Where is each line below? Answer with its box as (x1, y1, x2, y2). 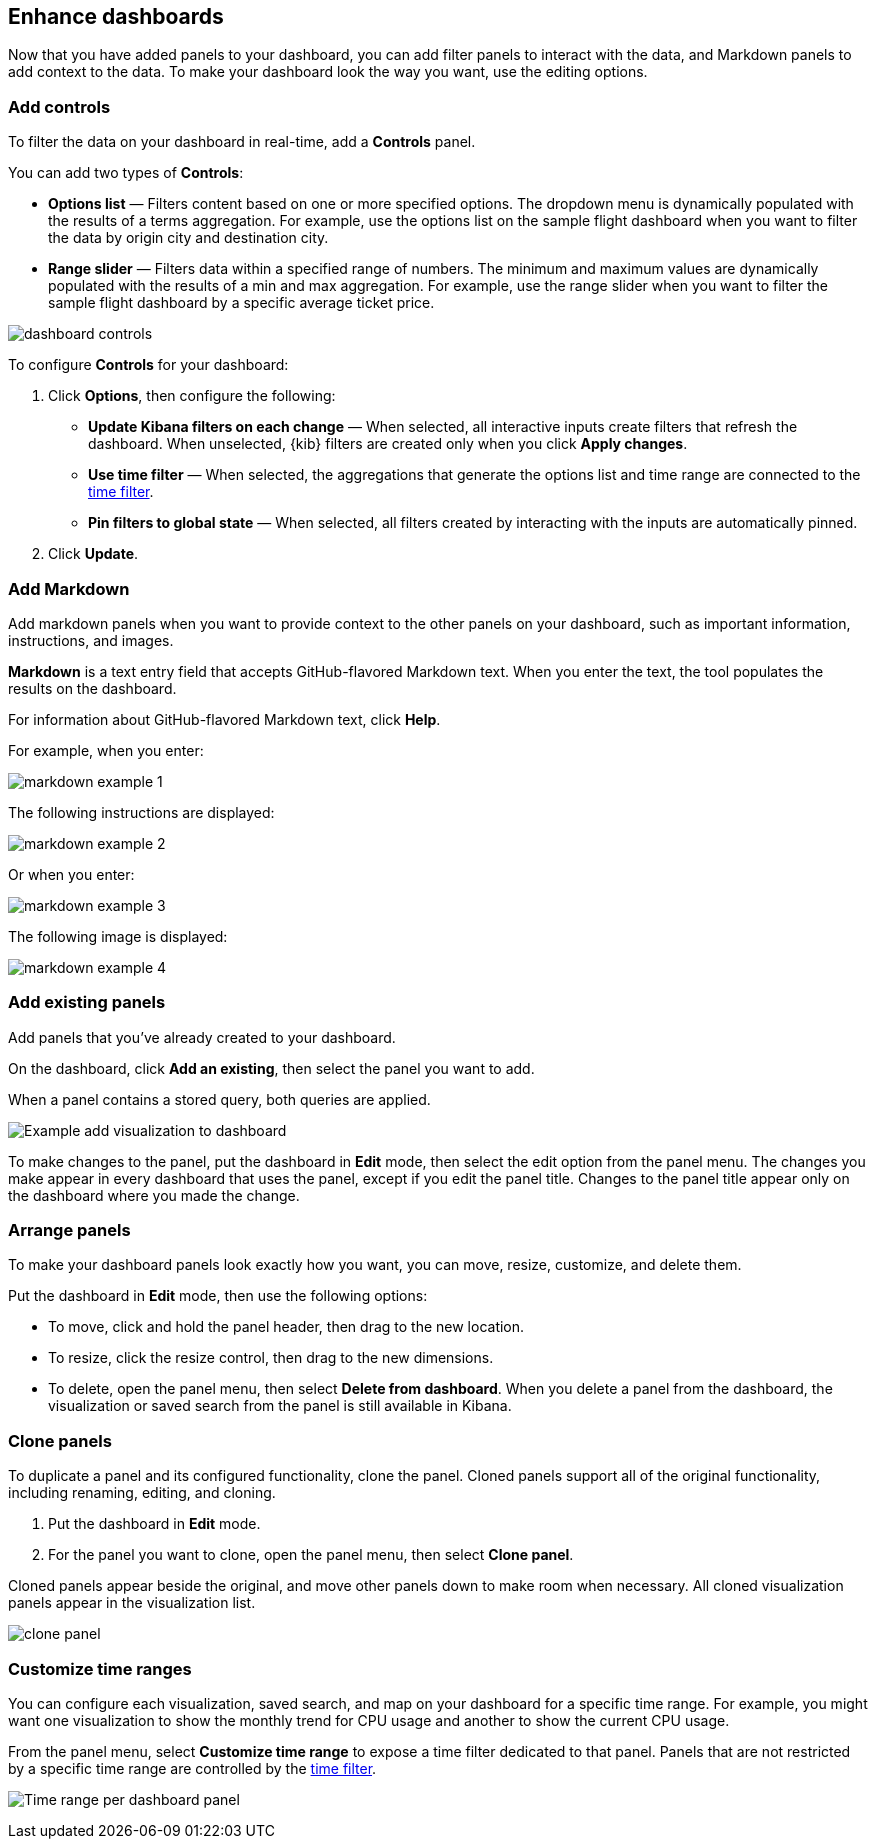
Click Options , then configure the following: (48, 387, 336, 405)
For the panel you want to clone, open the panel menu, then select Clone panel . (48, 1546, 574, 1564)
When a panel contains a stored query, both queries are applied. (8, 1090, 431, 1108)
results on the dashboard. (8, 679, 177, 697)
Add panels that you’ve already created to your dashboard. (8, 1028, 396, 1046)
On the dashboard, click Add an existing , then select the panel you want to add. (8, 1059, 535, 1077)
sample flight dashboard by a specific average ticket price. (48, 294, 435, 312)
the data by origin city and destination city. (48, 229, 329, 247)
